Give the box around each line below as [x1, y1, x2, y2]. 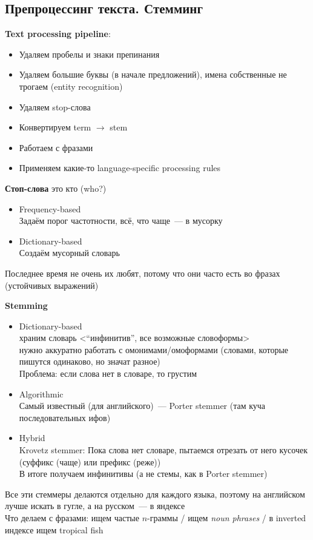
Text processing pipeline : [5, 27, 111, 40]
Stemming [5, 299, 48, 312]
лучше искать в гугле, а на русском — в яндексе [5, 499, 185, 512]
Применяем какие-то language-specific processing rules [19, 161, 221, 174]
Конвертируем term [19, 121, 91, 133]
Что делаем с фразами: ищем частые [5, 511, 139, 524]
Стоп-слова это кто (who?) [5, 181, 107, 194]
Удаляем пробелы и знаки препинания [19, 47, 160, 60]
